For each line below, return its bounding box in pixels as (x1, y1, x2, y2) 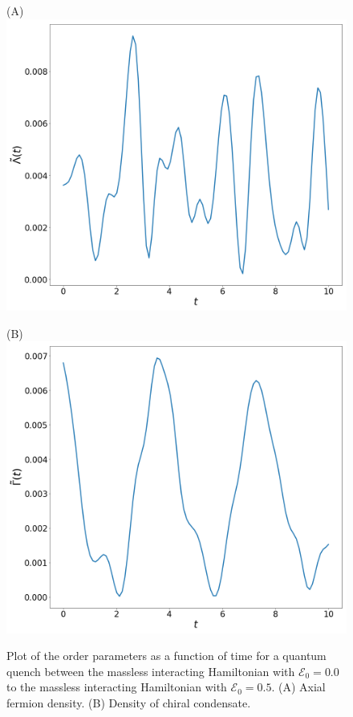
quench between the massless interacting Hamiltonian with (6, 662, 295, 679)
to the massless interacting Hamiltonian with (6, 678, 227, 695)
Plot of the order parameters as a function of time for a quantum (6, 647, 327, 664)
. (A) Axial (271, 678, 326, 695)
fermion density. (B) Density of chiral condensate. (6, 695, 251, 711)
